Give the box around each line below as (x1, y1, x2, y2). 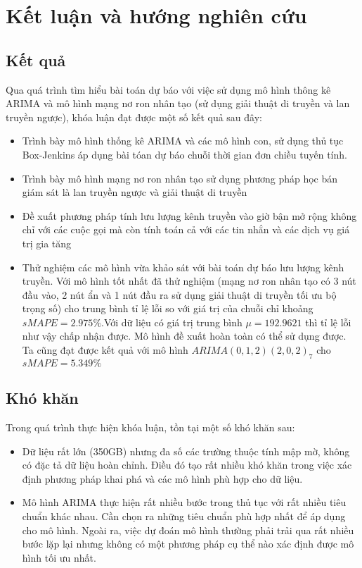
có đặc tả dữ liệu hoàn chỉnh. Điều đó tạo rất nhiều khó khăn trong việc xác (22, 457, 352, 472)
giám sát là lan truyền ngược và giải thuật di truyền (22, 185, 247, 199)
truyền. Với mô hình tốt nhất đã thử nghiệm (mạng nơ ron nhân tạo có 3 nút (22, 273, 356, 288)
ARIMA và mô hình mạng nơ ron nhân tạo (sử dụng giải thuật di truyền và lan (6, 96, 350, 111)
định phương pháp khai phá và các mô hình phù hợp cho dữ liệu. (22, 471, 303, 486)
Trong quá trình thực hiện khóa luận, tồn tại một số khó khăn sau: (6, 420, 295, 435)
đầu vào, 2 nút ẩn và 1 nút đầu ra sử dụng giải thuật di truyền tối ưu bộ (22, 287, 337, 302)
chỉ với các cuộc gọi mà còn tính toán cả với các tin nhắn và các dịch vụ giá (22, 222, 350, 237)
